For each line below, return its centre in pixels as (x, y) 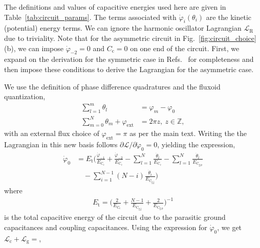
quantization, (25, 96)
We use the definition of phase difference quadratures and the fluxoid (112, 86)
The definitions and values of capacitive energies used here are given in (115, 7)
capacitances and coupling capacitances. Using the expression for (106, 227)
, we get (230, 227)
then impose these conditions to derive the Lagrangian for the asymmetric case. (129, 69)
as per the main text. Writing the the (188, 133)
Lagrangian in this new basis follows (61, 144)
